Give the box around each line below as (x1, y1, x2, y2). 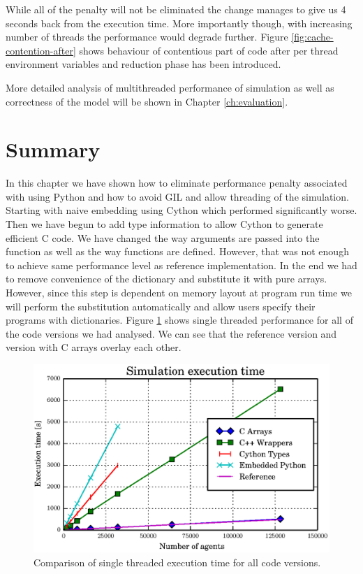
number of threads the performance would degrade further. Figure (6, 29, 288, 44)
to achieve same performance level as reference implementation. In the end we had (6, 257, 357, 272)
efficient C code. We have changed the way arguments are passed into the (6, 230, 320, 245)
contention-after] (6, 43, 76, 57)
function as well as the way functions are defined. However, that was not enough (6, 244, 349, 259)
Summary (6, 135, 101, 164)
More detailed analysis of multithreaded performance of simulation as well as (6, 80, 334, 94)
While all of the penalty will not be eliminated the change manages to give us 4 (6, 2, 346, 16)
